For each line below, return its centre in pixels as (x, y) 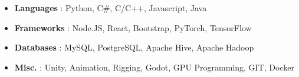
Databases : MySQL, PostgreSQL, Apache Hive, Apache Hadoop (134, 47)
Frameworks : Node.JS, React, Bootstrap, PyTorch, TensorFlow (133, 27)
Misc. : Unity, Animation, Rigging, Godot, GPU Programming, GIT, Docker (154, 67)
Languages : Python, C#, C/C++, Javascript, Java (111, 8)
